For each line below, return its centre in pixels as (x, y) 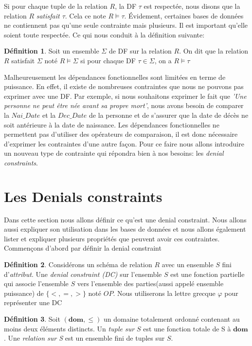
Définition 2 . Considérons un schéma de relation (78, 264)
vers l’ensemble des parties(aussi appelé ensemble (150, 283)
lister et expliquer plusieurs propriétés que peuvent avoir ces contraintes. (112, 238)
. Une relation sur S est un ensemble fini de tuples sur (84, 338)
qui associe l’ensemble (36, 283)
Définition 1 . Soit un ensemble (52, 51)
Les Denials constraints (83, 196)
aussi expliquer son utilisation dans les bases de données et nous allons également (125, 229)
